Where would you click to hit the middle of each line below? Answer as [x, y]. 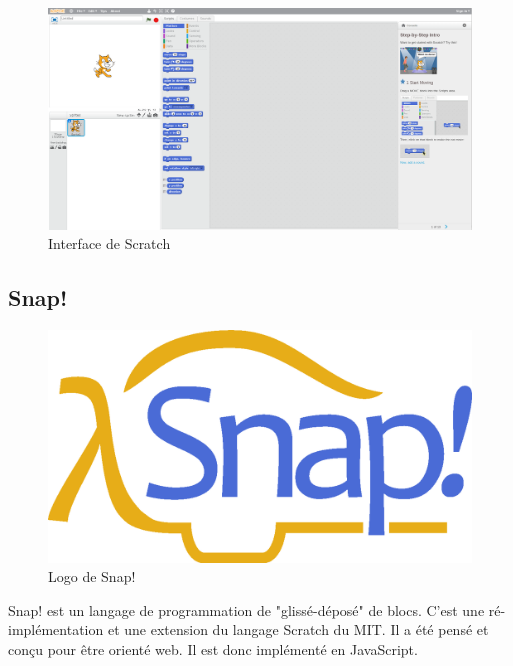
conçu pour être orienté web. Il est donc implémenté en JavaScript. [213, 648]
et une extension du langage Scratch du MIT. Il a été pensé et [298, 629]
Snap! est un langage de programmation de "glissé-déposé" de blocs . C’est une [246, 609]
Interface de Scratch [109, 243]
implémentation [56, 629]
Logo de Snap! [92, 576]
